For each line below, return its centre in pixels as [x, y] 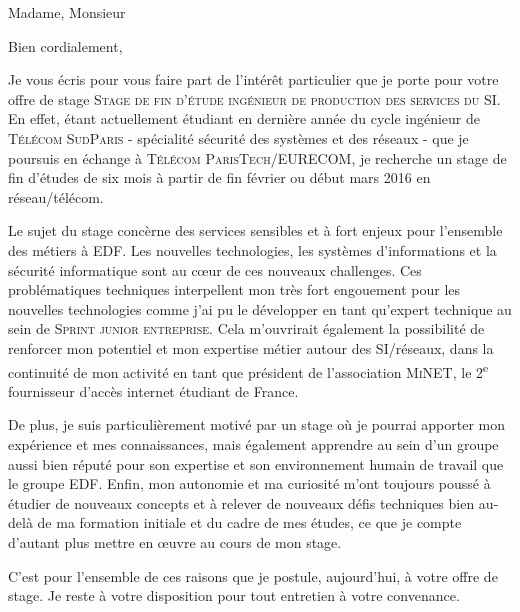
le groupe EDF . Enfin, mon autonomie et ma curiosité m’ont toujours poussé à [249, 483]
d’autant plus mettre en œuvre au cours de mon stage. [175, 541]
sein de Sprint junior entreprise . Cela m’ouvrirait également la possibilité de [246, 328]
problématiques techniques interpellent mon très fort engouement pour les [234, 289]
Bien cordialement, [65, 45]
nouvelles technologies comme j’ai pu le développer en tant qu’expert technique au [260, 308]
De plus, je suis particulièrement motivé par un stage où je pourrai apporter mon [257, 424]
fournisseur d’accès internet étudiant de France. [153, 390]
